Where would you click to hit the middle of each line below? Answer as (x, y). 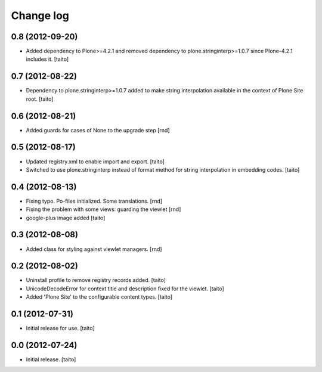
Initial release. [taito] (51, 359)
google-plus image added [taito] (66, 218)
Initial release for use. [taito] (60, 328)
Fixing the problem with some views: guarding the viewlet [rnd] (103, 209)
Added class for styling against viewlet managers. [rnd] (94, 249)
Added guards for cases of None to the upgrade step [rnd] (98, 130)
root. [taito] (40, 99)
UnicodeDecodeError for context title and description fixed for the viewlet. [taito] (125, 289)
